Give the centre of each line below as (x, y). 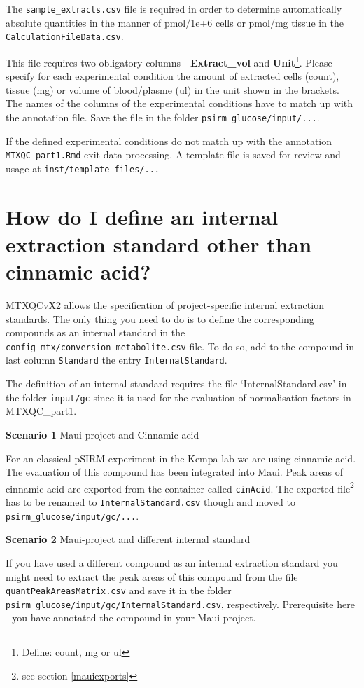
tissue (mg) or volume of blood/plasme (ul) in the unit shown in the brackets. (173, 89)
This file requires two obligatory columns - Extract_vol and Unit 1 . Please (169, 61)
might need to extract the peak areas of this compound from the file (152, 576)
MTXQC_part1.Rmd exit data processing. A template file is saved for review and (173, 154)
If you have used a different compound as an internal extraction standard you (172, 562)
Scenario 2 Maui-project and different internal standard (128, 539)
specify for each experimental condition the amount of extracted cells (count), (173, 76)
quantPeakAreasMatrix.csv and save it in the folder (119, 590)
